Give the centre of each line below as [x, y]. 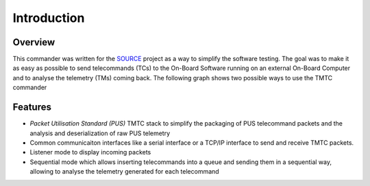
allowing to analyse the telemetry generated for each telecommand [124, 172]
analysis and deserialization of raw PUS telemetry [100, 133]
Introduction [49, 18]
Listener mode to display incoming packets [90, 152]
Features [32, 107]
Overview [34, 42]
